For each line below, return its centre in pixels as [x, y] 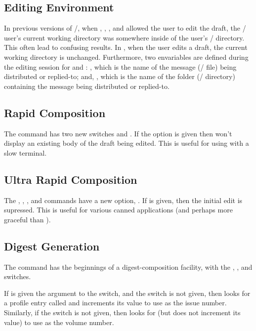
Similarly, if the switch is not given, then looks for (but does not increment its [122, 312]
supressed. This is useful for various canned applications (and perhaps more [118, 210]
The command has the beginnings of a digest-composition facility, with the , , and [128, 267]
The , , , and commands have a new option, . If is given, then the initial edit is [123, 200]
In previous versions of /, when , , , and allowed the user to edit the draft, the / [125, 28]
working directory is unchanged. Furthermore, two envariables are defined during [126, 57]
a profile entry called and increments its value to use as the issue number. [115, 303]
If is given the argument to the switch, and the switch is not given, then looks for [127, 293]
